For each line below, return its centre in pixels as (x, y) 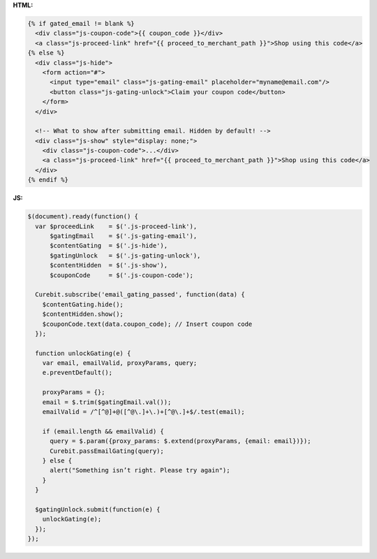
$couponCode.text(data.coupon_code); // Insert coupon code (147, 324)
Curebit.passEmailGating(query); (107, 451)
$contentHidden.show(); (83, 314)
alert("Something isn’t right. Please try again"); (140, 470)
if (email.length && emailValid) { (103, 431)
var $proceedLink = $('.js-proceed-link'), (116, 226)
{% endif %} (48, 180)
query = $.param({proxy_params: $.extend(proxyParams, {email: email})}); (180, 441)
